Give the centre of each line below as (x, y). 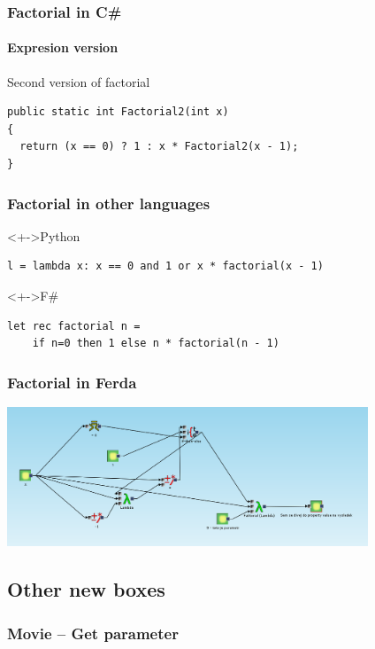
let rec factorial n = (74, 326)
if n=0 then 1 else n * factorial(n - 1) (156, 344)
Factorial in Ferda (72, 382)
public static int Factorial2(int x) (118, 112)
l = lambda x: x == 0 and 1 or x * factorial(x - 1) (165, 266)
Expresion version (63, 47)
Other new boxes (86, 589)
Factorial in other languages (109, 203)
